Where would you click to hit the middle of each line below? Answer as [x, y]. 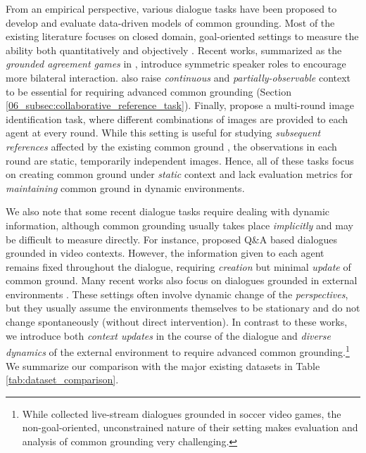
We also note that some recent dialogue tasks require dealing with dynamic [168, 211]
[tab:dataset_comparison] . [62, 379]
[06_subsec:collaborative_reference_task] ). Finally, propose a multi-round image [180, 105]
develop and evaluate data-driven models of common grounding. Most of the [170, 22]
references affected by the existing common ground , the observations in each [171, 146]
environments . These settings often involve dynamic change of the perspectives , [177, 294]
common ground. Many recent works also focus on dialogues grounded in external [182, 280]
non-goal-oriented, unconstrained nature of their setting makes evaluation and [190, 427]
